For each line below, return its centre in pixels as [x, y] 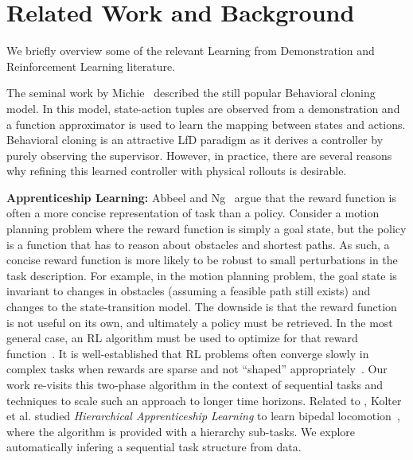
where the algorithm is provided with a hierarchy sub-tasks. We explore [181, 431]
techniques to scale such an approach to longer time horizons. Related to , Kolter [204, 400]
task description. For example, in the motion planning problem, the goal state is [202, 275]
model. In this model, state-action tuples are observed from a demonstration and [203, 108]
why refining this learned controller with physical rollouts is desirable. [177, 171]
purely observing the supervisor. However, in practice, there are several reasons [199, 155]
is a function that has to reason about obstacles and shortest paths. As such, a [198, 244]
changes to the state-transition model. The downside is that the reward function [202, 307]
